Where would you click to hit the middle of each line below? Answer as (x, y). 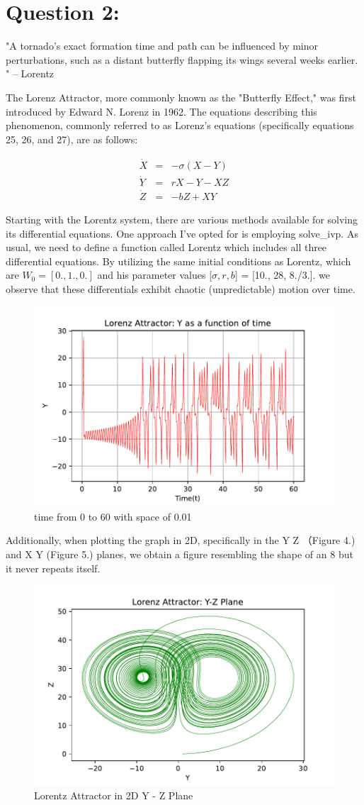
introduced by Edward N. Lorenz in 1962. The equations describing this (161, 111)
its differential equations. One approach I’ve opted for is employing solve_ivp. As (182, 233)
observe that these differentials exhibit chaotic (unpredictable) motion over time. (181, 289)
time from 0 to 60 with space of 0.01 (113, 516)
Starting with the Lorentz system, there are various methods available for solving (182, 220)
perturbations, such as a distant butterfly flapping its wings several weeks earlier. (182, 59)
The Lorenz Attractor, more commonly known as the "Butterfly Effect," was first (181, 97)
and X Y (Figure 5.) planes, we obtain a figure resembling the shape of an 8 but (180, 554)
